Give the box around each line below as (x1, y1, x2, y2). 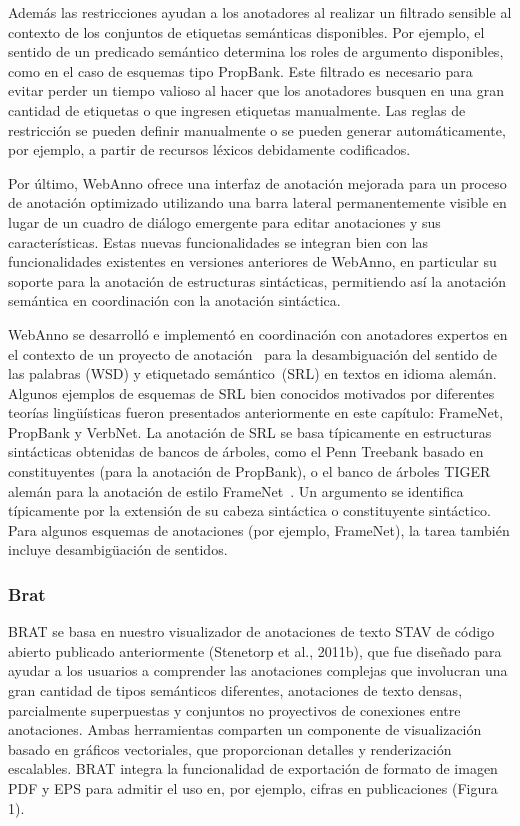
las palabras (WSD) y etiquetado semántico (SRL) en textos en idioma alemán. (8, 363, 497, 384)
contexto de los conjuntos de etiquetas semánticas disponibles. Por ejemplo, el (8, 21, 485, 42)
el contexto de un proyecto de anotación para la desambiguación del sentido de (8, 343, 498, 364)
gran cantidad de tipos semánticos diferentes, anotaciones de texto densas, (8, 680, 463, 701)
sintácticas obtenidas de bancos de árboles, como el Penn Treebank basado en (8, 441, 484, 462)
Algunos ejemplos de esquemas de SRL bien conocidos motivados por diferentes (8, 382, 495, 403)
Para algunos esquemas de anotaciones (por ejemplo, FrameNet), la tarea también (8, 519, 510, 540)
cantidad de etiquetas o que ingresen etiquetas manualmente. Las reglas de (8, 99, 466, 120)
